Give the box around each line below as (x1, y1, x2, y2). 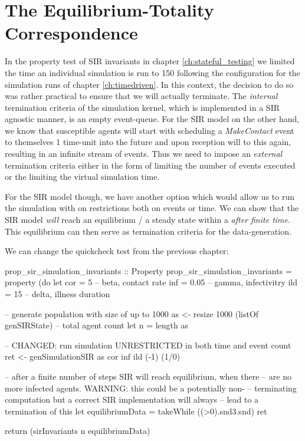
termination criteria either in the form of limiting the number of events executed (5, 159, 296, 171)
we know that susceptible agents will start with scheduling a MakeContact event (5, 124, 294, 136)
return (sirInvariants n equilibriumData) (5, 424, 150, 437)
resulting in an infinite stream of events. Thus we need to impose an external (5, 147, 283, 160)
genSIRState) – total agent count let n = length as (5, 319, 188, 331)
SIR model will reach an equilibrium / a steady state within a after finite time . (5, 213, 290, 226)
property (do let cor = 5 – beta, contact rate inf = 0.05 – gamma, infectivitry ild (5, 276, 298, 288)
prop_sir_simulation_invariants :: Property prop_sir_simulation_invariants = (5, 264, 292, 277)
